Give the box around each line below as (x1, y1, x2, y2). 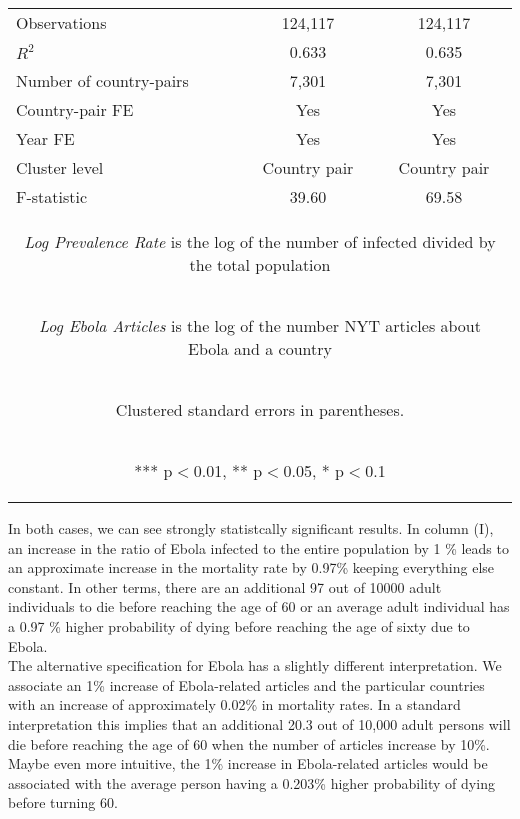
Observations (16, 11, 107, 34)
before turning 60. (8, 792, 118, 813)
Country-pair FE (16, 98, 134, 121)
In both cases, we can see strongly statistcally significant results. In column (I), (8, 518, 494, 538)
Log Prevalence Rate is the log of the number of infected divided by (24, 230, 496, 253)
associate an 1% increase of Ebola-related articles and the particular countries (8, 674, 485, 695)
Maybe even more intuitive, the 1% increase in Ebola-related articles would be (8, 753, 488, 774)
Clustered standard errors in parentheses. (115, 398, 405, 421)
